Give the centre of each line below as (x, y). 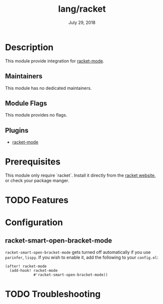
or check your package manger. (37, 181)
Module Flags (26, 103)
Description (29, 47)
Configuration (34, 223)
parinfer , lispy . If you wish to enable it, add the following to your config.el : (82, 258)
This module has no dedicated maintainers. (48, 88)
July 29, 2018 (82, 22)
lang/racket (82, 9)
